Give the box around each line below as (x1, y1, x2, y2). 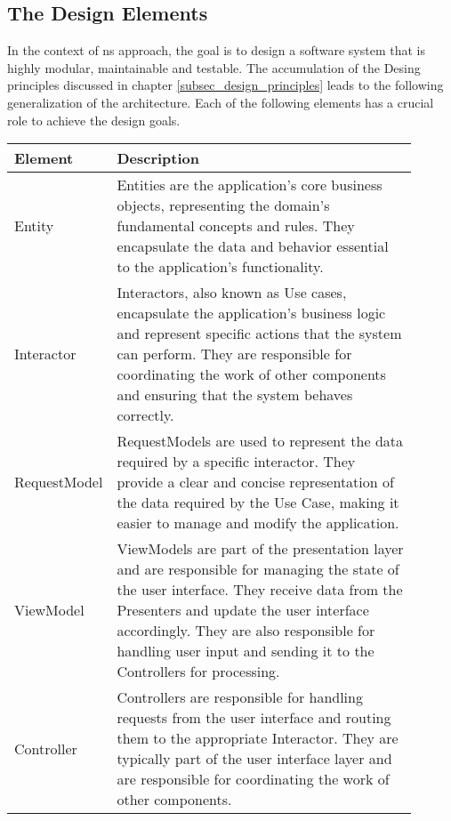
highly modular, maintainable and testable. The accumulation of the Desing (7, 58, 421, 76)
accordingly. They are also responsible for (117, 620, 375, 641)
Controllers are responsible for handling (117, 687, 363, 708)
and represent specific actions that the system (117, 323, 402, 344)
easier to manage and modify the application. (117, 512, 399, 534)
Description (117, 148, 200, 169)
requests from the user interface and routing (117, 707, 391, 728)
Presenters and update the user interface (117, 600, 369, 621)
